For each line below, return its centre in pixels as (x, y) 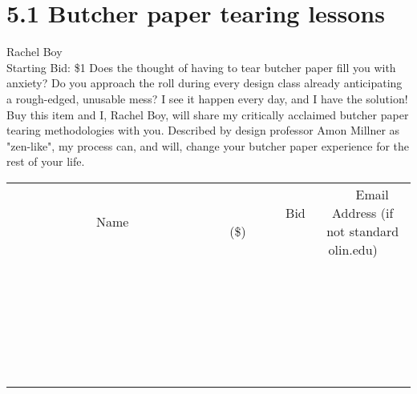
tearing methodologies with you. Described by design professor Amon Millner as (203, 130)
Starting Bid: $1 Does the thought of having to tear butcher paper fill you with (201, 67)
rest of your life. (46, 161)
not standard (363, 231)
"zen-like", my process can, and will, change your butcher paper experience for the (208, 145)
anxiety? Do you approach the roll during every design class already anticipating (204, 83)
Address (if (363, 212)
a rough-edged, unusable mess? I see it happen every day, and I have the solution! (207, 98)
